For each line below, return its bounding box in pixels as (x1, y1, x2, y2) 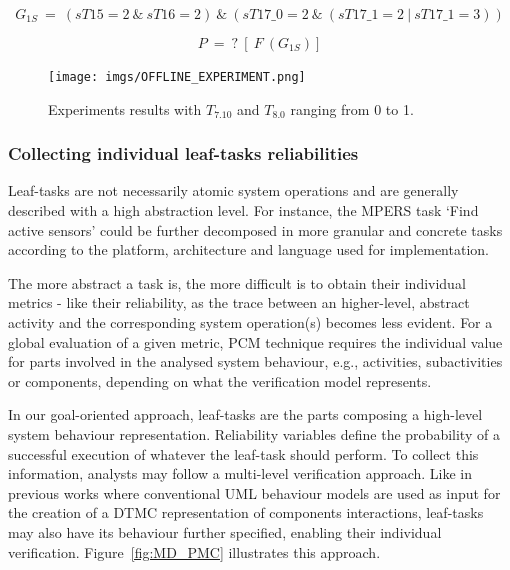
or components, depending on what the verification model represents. (8, 370, 432, 391)
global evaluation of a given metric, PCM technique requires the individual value (8, 331, 503, 352)
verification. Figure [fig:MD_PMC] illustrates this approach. (8, 541, 381, 562)
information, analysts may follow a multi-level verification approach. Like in (8, 463, 473, 484)
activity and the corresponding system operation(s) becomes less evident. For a (8, 312, 493, 333)
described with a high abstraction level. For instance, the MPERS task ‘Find (8, 200, 479, 221)
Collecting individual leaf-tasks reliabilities (8, 141, 359, 166)
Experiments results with (48, 98, 202, 119)
